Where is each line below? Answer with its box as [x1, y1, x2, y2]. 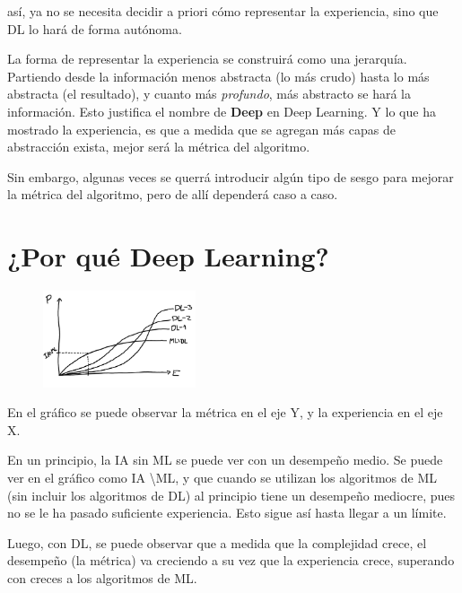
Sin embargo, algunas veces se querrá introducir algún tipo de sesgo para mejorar [7, 167, 454, 186]
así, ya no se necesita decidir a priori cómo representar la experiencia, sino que [7, 2, 439, 20]
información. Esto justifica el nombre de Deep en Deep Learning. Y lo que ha [7, 101, 436, 120]
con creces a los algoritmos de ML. [7, 568, 197, 587]
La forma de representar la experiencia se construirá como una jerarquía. [7, 49, 407, 68]
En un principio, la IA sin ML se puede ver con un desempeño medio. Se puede [7, 450, 443, 469]
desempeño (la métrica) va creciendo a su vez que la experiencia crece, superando [7, 551, 455, 570]
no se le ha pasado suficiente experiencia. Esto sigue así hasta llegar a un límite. [7, 503, 447, 522]
